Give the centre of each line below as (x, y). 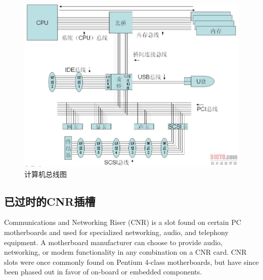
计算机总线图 (46, 174)
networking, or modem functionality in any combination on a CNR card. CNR (125, 252)
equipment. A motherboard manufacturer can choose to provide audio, (113, 242)
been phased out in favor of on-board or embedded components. (103, 272)
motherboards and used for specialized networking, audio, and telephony (116, 232)
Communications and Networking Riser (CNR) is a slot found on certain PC (123, 222)
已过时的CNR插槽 (50, 201)
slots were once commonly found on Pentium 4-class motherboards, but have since (131, 262)
